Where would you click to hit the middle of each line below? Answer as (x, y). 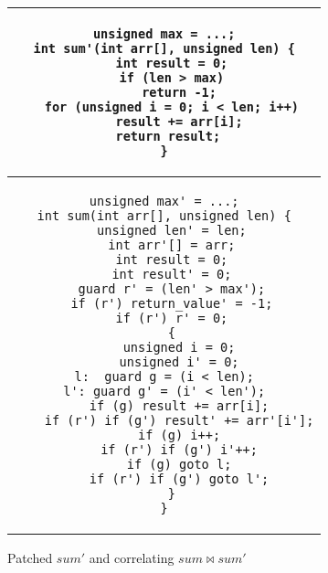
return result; (168, 136)
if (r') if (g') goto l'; (179, 479)
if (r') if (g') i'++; (179, 450)
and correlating (132, 557)
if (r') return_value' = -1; (172, 303)
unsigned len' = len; (172, 230)
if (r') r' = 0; (172, 318)
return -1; (179, 92)
